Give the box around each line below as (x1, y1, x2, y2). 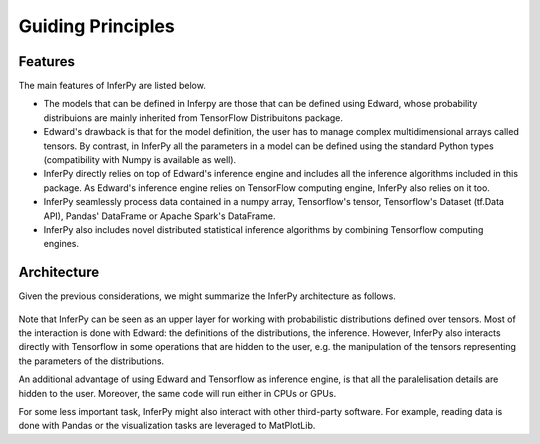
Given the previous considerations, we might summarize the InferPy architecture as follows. (18, 290, 397, 302)
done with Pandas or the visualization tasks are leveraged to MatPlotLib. (18, 420, 316, 432)
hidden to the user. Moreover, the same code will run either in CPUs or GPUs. (18, 387, 337, 399)
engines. (43, 238, 80, 250)
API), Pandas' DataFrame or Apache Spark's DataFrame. (43, 210, 276, 222)
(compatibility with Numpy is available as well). (43, 154, 237, 166)
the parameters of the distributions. (18, 355, 165, 367)
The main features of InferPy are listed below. (18, 80, 207, 92)
